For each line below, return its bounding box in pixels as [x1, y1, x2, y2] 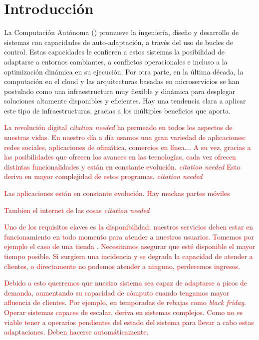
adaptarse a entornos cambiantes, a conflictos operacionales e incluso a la [4, 56, 228, 66]
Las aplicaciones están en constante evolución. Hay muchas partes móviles [4, 188, 230, 198]
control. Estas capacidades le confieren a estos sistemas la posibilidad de [4, 46, 225, 57]
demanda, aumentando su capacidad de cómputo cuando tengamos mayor [4, 287, 230, 297]
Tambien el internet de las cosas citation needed [4, 204, 150, 215]
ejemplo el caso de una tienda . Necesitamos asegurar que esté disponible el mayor [4, 241, 256, 251]
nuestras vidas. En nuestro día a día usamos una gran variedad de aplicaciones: [4, 132, 246, 142]
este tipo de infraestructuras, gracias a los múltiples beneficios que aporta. [4, 105, 231, 115]
